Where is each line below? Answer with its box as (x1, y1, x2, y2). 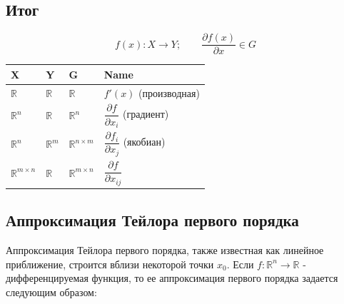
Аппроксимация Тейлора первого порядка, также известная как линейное (6, 243, 324, 258)
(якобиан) (123, 134, 166, 149)
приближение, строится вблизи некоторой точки (6, 256, 214, 271)
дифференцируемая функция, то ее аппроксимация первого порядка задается (6, 270, 338, 285)
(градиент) (122, 106, 169, 121)
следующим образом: (6, 284, 97, 299)
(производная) (138, 85, 200, 100)
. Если (226, 256, 254, 271)
